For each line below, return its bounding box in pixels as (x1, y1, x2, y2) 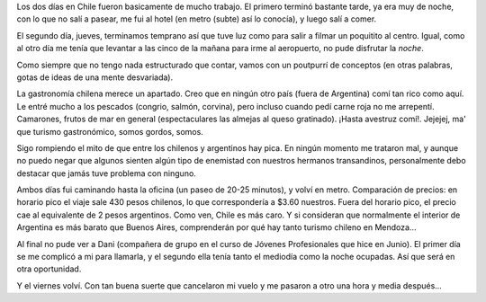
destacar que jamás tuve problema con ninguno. (16, 167, 197, 179)
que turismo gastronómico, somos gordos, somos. (16, 126, 204, 137)
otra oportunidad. (16, 263, 82, 274)
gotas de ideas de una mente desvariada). (16, 72, 174, 83)
